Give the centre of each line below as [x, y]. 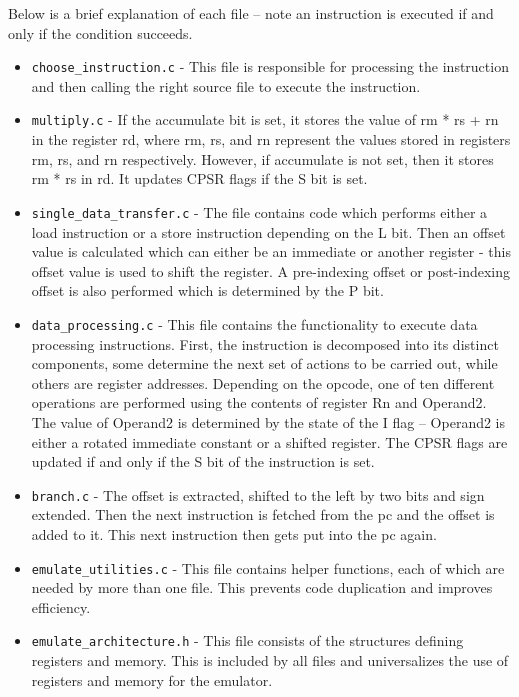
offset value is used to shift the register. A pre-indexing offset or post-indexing [271, 270]
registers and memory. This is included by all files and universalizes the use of [270, 660]
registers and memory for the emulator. [152, 679]
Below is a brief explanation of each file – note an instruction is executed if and [251, 13]
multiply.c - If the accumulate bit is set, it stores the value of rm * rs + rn [265, 119]
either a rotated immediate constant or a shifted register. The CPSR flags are [269, 441]
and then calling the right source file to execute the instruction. [226, 85]
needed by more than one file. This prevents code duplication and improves [262, 587]
